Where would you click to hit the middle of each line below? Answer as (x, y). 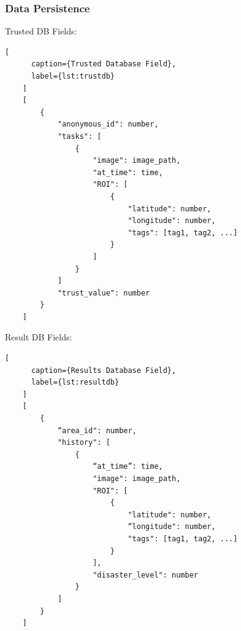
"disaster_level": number (145, 575)
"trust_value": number (104, 293)
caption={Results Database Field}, (104, 370)
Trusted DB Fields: (41, 31)
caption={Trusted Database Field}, (104, 64)
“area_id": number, (97, 430)
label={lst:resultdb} (75, 382)
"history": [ (84, 443)
